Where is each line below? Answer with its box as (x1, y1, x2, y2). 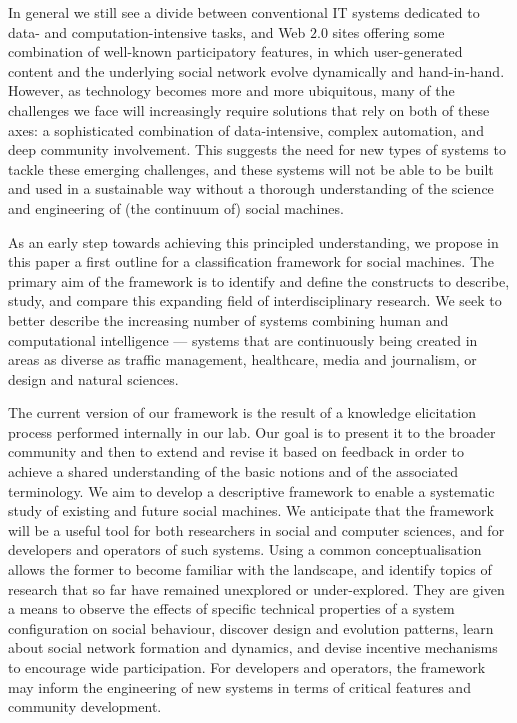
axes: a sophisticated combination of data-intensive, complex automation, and (8, 119, 484, 140)
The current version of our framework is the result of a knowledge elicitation (8, 402, 476, 423)
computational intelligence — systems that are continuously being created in (8, 329, 478, 350)
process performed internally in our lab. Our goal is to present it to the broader (8, 421, 496, 442)
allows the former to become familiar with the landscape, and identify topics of (8, 559, 492, 580)
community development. (8, 696, 162, 717)
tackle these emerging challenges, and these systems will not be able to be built (8, 158, 494, 179)
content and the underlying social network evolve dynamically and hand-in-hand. (8, 60, 505, 81)
